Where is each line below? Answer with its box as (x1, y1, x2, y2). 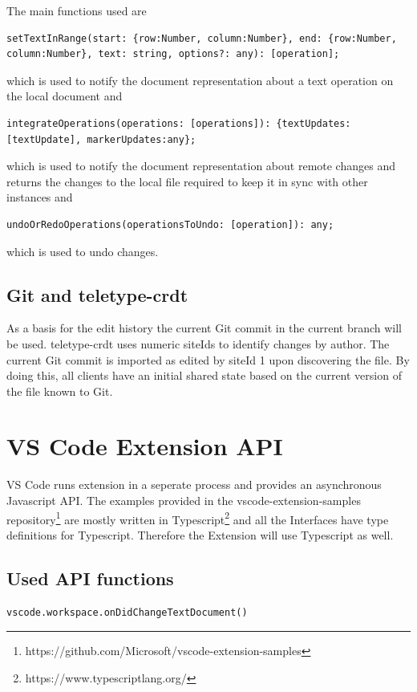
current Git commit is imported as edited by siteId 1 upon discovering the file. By (6, 351, 410, 368)
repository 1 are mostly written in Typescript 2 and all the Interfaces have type (6, 508, 389, 527)
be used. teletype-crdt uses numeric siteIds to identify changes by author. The (6, 335, 390, 352)
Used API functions (6, 565, 174, 590)
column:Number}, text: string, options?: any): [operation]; (6, 48, 340, 60)
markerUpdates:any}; (87, 133, 196, 145)
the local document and (6, 88, 123, 104)
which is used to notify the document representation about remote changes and (6, 157, 395, 174)
